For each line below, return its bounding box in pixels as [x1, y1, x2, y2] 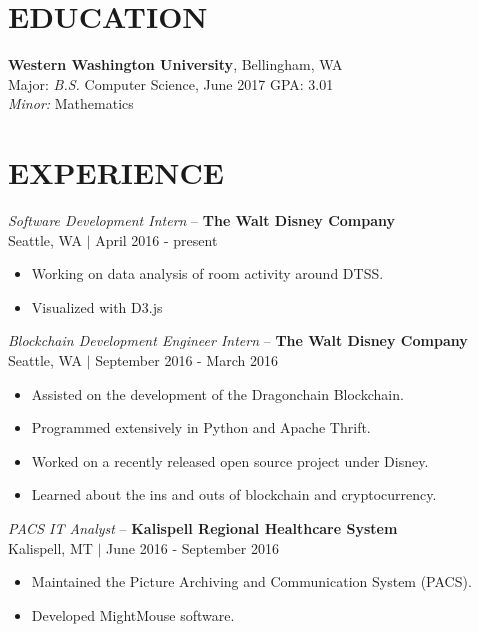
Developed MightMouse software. [31, 604, 235, 625]
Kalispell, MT [8, 537, 93, 558]
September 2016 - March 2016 [95, 350, 278, 370]
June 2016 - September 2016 [106, 537, 279, 558]
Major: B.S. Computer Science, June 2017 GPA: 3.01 [8, 73, 334, 94]
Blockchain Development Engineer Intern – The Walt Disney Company [8, 330, 468, 351]
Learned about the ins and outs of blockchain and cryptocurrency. [31, 484, 437, 505]
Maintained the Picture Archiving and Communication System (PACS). [31, 571, 472, 592]
